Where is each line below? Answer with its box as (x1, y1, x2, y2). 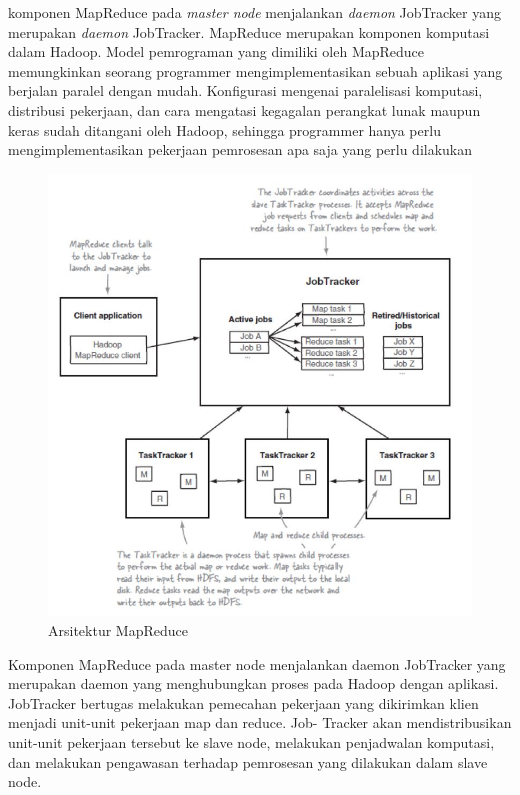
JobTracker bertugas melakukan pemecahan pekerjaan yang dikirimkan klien (8, 692, 479, 713)
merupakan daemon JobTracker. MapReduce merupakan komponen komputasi (8, 21, 490, 42)
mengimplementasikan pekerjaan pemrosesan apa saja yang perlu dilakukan (8, 139, 473, 160)
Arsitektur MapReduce (48, 620, 188, 641)
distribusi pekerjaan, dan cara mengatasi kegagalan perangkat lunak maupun (8, 99, 481, 120)
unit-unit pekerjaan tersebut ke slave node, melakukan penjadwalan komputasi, (8, 732, 495, 752)
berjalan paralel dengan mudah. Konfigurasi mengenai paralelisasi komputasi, (8, 80, 483, 101)
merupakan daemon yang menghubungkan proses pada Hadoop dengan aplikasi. (8, 673, 499, 694)
